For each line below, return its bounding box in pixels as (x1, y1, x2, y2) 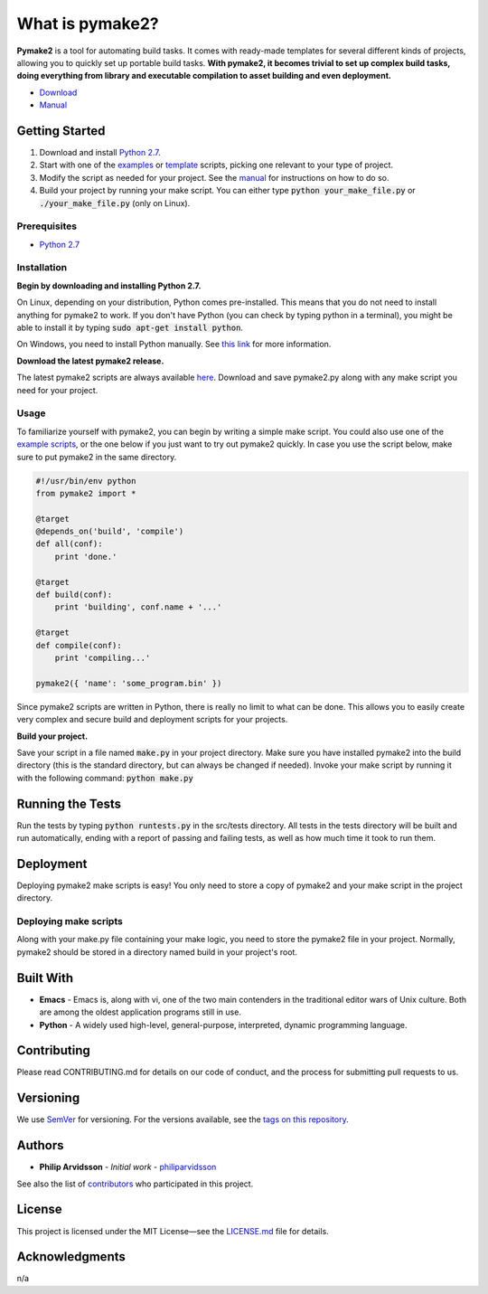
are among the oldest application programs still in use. (39, 1006, 241, 1017)
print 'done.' (54, 552, 117, 562)
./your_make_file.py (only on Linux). (39, 197, 191, 208)
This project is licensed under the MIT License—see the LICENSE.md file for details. (16, 1225, 329, 1236)
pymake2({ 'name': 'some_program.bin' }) (35, 678, 222, 688)
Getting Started (16, 123, 106, 138)
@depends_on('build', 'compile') (35, 526, 184, 537)
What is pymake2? (16, 14, 159, 33)
